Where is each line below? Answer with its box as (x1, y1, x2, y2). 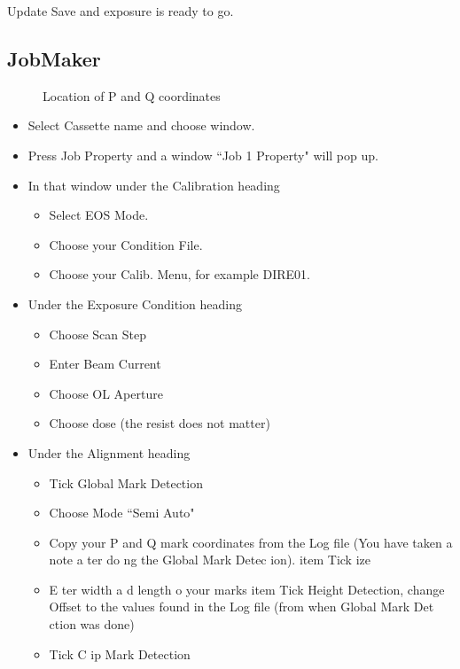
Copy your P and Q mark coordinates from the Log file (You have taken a (49, 533, 453, 551)
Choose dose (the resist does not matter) (49, 414, 270, 432)
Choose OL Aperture (49, 384, 163, 402)
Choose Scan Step (49, 324, 146, 343)
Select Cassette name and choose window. (27, 116, 255, 135)
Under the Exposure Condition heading (27, 294, 242, 313)
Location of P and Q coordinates (43, 86, 221, 105)
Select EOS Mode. (49, 206, 149, 224)
